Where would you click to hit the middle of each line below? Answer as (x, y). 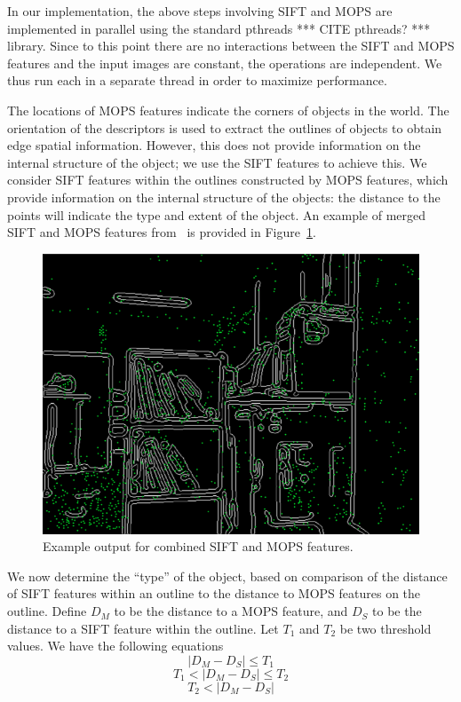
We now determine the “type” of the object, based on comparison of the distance (227, 576)
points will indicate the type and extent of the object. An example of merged (217, 214)
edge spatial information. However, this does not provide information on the (214, 145)
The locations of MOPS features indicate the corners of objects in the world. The (228, 110)
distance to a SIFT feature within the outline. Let (143, 628)
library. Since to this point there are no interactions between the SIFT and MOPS (231, 46)
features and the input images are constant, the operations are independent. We (225, 63)
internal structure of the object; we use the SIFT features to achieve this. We (217, 162)
